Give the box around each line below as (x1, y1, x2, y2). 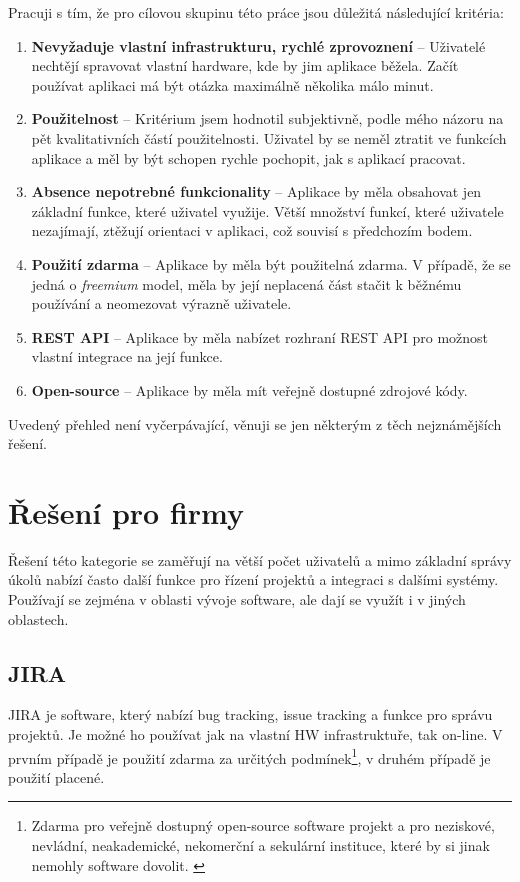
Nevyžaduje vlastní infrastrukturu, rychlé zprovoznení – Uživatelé (31, 35, 486, 56)
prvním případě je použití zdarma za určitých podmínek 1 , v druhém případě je (8, 744, 491, 768)
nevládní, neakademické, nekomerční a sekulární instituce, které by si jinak (31, 835, 490, 856)
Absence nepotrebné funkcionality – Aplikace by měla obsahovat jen (31, 181, 482, 202)
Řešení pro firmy (8, 491, 245, 532)
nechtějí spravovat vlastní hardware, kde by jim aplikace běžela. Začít (31, 55, 459, 76)
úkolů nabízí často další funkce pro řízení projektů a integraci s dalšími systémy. (8, 569, 499, 590)
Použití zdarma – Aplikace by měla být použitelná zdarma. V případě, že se (31, 253, 511, 274)
